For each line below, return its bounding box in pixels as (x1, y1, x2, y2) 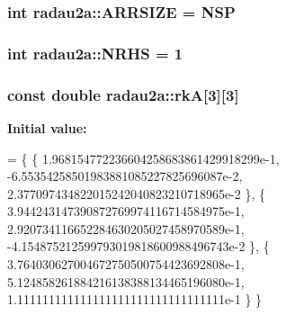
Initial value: (7, 118, 87, 137)
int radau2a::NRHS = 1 (7, 41, 183, 64)
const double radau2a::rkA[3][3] (7, 83, 239, 105)
